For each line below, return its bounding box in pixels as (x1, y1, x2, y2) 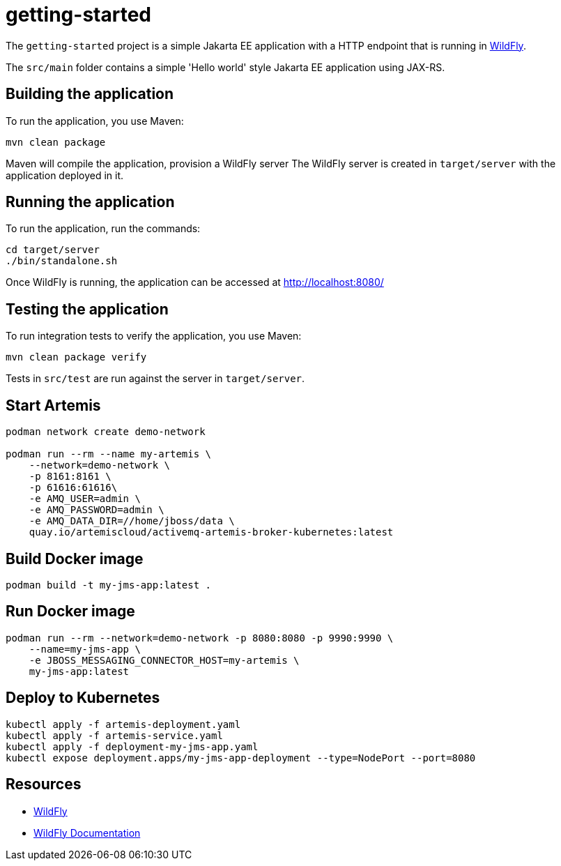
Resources (6, 775, 82, 793)
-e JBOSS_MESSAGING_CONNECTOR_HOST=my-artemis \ (29, 654, 300, 666)
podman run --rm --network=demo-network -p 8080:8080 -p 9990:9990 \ (6, 632, 394, 644)
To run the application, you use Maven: (6, 114, 184, 127)
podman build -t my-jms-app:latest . (6, 579, 212, 591)
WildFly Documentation (33, 826, 141, 839)
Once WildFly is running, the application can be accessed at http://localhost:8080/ (6, 276, 384, 289)
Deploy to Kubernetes (6, 689, 160, 707)
